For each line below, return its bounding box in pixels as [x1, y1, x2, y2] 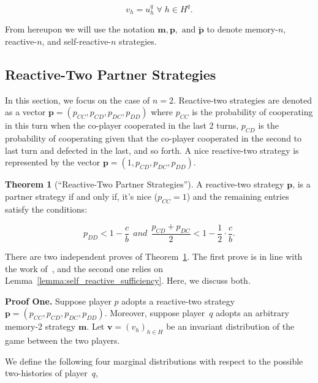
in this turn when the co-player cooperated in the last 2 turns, [5, 119, 239, 132]
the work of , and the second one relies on [5, 262, 164, 275]
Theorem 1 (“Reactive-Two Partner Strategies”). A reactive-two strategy [5, 178, 284, 191]
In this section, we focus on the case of [5, 93, 150, 106]
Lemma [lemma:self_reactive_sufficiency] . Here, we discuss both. [5, 274, 251, 287]
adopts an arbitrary [216, 306, 289, 319]
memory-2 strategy [5, 320, 76, 333]
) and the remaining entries [186, 189, 289, 202]
